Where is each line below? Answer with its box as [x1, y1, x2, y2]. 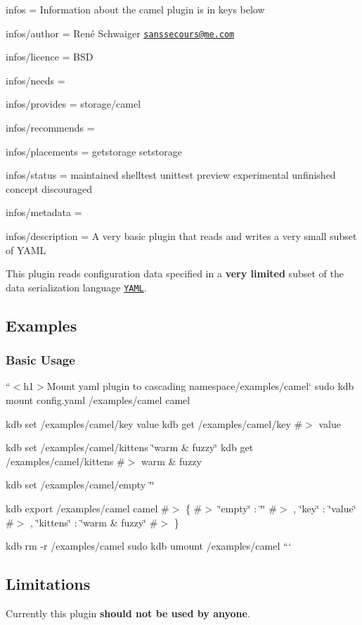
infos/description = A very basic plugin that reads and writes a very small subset [6, 229, 357, 243]
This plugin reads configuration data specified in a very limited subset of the [6, 266, 344, 281]
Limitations [6, 573, 91, 595]
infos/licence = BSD [6, 49, 93, 64]
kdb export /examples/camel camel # [6, 501, 169, 515]
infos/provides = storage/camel [6, 96, 141, 111]
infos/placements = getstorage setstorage [6, 144, 182, 158]
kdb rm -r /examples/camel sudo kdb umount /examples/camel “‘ [6, 538, 292, 553]
